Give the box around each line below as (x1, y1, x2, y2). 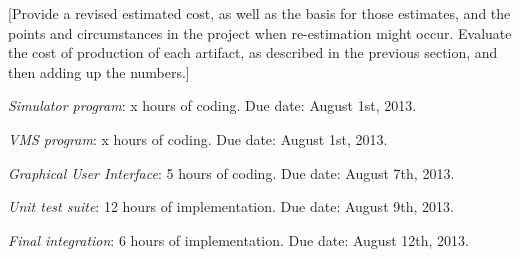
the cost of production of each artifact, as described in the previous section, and (8, 42, 498, 63)
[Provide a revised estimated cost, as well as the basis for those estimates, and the (8, 3, 511, 23)
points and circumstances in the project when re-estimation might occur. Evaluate (8, 22, 512, 43)
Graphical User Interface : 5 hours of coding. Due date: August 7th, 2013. (8, 162, 455, 183)
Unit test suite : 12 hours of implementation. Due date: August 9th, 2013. (8, 196, 454, 217)
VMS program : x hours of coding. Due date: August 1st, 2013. (8, 128, 388, 149)
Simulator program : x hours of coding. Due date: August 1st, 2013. (8, 95, 417, 116)
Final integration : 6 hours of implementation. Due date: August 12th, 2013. (8, 229, 469, 250)
